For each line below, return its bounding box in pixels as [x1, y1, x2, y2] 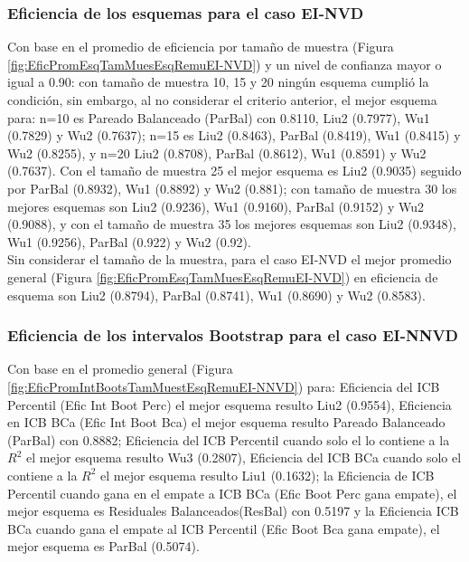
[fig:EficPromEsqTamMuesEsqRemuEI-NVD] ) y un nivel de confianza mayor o [7, 54, 442, 73]
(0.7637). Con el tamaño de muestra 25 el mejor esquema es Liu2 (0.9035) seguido [7, 161, 462, 180]
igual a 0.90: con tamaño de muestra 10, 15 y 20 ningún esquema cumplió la [7, 72, 429, 91]
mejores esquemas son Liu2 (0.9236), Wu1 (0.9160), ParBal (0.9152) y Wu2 [7, 196, 425, 215]
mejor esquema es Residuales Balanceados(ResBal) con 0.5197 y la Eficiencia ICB [7, 501, 459, 520]
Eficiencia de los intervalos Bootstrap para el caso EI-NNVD [7, 324, 459, 347]
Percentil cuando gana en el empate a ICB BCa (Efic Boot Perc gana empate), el [7, 483, 457, 502]
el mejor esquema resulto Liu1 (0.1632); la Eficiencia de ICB [100, 465, 435, 484]
